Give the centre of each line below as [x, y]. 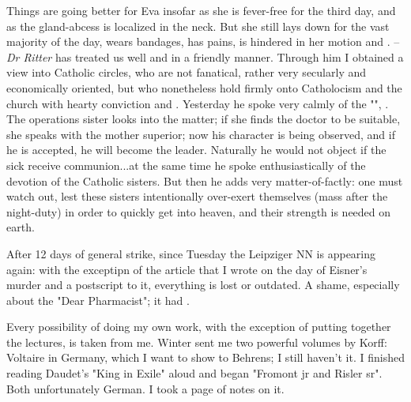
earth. [21, 227]
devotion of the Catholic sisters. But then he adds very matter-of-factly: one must [205, 180]
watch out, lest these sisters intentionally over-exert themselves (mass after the [197, 196]
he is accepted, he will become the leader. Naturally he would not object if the [196, 150]
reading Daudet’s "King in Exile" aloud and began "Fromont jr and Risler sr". [194, 373]
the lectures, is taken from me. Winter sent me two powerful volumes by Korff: [197, 342]
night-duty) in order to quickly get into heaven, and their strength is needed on [199, 211]
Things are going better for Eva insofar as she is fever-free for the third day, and [201, 10]
